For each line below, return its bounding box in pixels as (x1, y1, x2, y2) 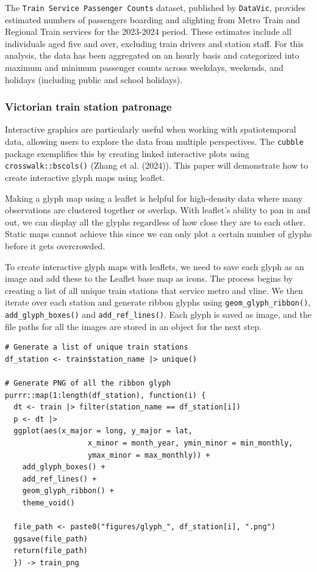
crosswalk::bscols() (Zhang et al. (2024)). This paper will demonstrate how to (5, 159, 308, 172)
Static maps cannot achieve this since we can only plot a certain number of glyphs (5, 227, 312, 240)
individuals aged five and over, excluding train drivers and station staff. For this (5, 37, 304, 50)
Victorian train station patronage (5, 99, 172, 114)
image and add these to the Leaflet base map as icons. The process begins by (5, 272, 293, 285)
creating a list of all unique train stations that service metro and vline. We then (5, 284, 303, 296)
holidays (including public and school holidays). (5, 73, 183, 86)
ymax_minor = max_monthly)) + (88, 450, 210, 460)
